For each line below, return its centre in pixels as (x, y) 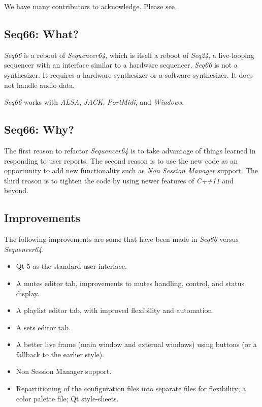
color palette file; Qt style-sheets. (67, 398)
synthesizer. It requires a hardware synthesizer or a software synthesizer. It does (128, 74)
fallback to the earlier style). (60, 354)
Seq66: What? (42, 33)
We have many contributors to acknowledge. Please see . (92, 6)
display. (28, 293)
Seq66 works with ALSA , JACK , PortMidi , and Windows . (94, 102)
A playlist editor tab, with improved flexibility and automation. (115, 310)
